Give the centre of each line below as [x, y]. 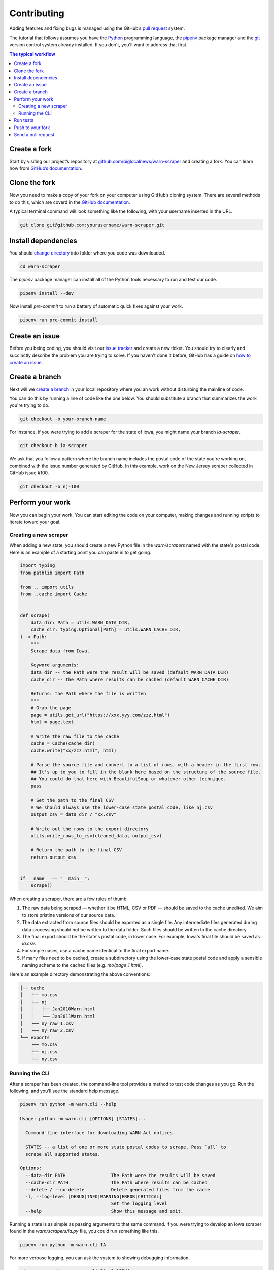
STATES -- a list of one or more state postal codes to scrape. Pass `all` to [126, 1147]
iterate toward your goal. [35, 522]
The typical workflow [32, 54]
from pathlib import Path [52, 573]
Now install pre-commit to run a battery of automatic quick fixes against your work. [96, 306]
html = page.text [52, 722]
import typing [38, 566]
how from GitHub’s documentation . [46, 168]
